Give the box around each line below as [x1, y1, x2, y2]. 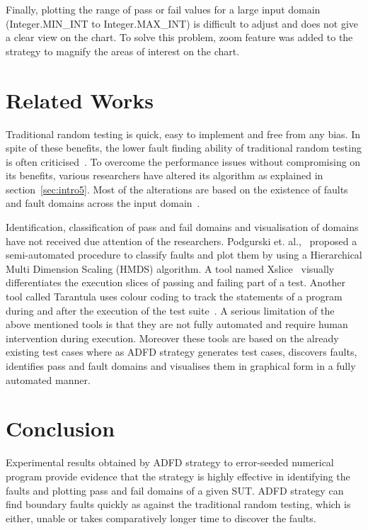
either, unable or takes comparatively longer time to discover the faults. [6, 510, 316, 525]
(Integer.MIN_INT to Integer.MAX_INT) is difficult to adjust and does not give [6, 16, 359, 30]
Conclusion [6, 414, 115, 443]
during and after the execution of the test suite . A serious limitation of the [6, 303, 335, 317]
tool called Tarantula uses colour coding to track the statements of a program [6, 289, 343, 304]
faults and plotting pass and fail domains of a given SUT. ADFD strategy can [6, 483, 344, 497]
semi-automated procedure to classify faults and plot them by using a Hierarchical [6, 247, 362, 262]
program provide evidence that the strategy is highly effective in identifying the [6, 468, 350, 483]
